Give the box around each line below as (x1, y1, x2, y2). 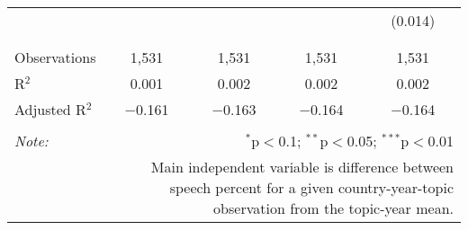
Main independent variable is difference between (150, 156, 454, 177)
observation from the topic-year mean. (213, 198, 454, 218)
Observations (14, 47, 96, 67)
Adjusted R (14, 99, 86, 119)
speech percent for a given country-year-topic (169, 177, 454, 198)
